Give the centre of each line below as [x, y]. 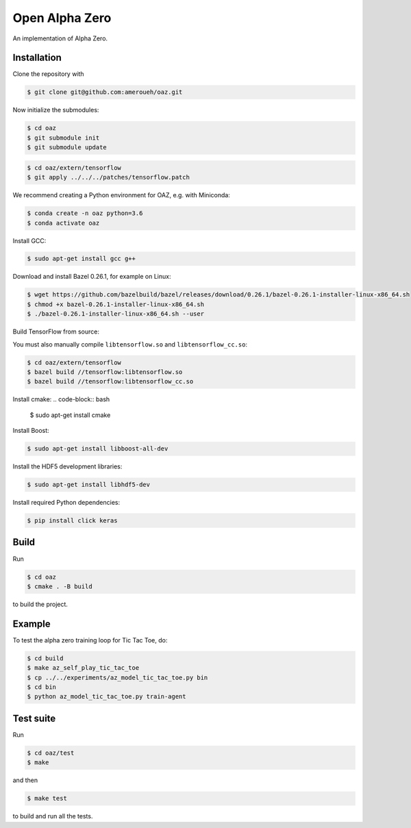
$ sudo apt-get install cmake [70, 415]
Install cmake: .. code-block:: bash [61, 399]
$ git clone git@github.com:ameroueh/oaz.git [105, 92]
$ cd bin [42, 687]
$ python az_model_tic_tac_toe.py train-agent [107, 697]
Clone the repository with [49, 74]
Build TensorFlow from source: [56, 331]
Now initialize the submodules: [56, 110]
